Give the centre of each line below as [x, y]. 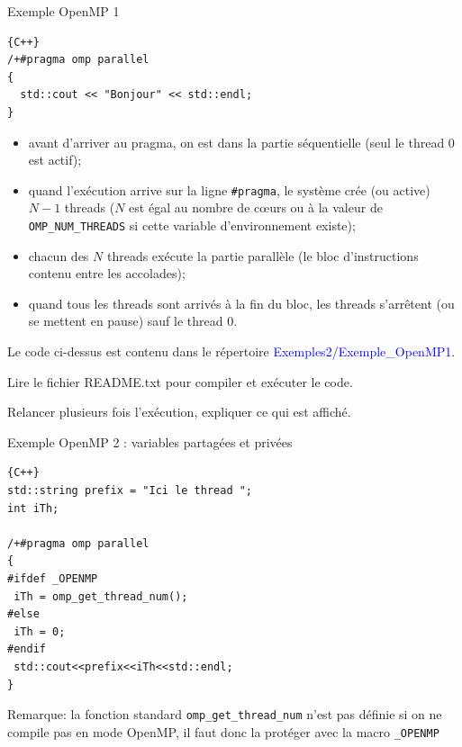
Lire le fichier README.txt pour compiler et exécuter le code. [180, 381]
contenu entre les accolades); [107, 273]
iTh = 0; [40, 631]
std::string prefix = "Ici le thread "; [130, 490]
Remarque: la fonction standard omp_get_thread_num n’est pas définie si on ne [225, 714]
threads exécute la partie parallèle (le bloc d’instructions [263, 255]
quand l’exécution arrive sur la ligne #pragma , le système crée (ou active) [229, 189]
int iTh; [33, 508]
